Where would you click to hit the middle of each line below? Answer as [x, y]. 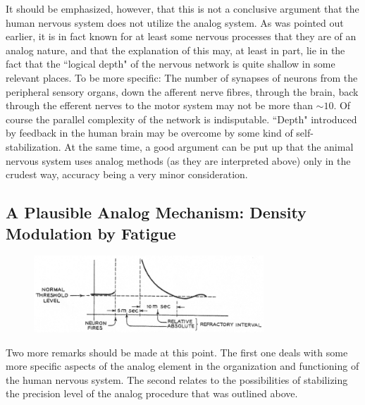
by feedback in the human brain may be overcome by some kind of [149, 133]
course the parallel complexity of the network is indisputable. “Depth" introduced [181, 119]
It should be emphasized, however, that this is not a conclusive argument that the [182, 8]
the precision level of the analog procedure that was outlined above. [152, 393]
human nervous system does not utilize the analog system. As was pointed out [175, 22]
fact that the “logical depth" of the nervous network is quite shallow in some [171, 64]
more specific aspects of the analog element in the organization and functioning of [182, 366]
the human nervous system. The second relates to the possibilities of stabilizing [177, 379]
